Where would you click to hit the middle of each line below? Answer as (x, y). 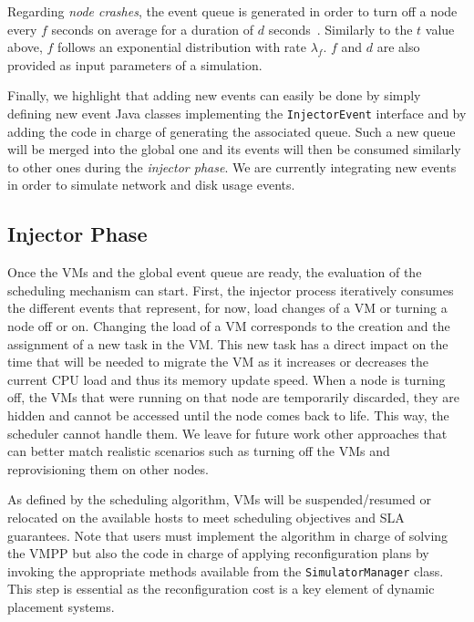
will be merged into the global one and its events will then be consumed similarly (234, 149)
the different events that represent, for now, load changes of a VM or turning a (227, 308)
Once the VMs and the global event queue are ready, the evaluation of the (215, 272)
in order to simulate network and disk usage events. (151, 185)
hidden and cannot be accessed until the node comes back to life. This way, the (228, 415)
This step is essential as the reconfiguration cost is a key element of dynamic (221, 589)
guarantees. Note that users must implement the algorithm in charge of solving (228, 535)
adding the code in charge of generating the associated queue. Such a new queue (232, 131)
